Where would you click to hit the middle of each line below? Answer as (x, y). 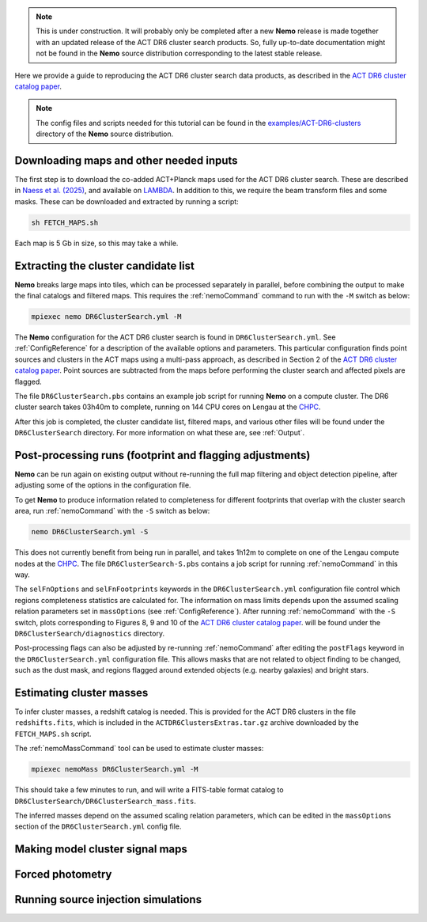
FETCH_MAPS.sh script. (53, 734)
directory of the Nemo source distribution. (105, 134)
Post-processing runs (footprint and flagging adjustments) (162, 455)
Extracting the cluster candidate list (105, 266)
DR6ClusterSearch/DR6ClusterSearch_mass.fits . (106, 801)
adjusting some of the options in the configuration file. (103, 485)
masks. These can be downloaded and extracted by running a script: (127, 201)
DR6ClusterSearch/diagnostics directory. (90, 633)
